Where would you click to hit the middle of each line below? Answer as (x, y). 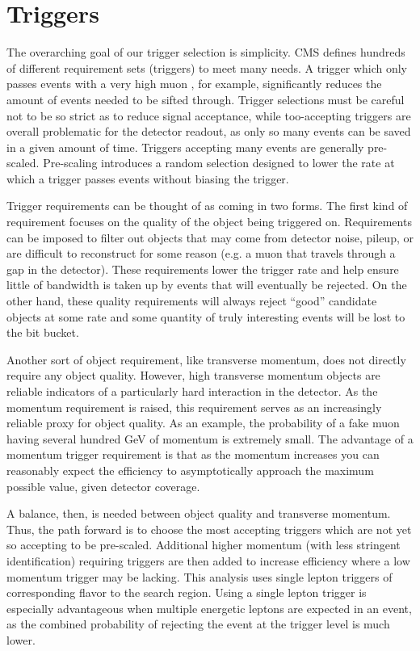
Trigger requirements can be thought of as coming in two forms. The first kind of (207, 206)
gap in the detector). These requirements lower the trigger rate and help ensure (203, 269)
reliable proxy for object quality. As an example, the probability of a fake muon (203, 423)
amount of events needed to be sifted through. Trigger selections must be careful (206, 99)
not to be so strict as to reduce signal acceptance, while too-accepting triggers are (209, 115)
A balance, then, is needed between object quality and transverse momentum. (199, 513)
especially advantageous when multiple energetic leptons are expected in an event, (209, 608)
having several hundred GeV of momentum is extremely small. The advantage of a (210, 438)
